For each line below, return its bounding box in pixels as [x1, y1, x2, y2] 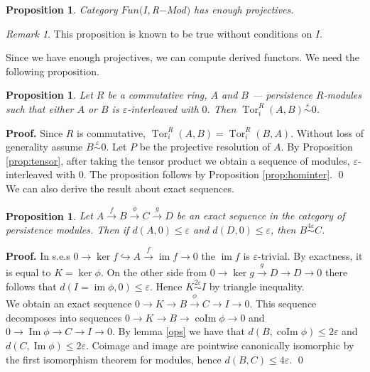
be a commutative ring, [107, 87, 207, 102]
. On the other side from [100, 264, 207, 279]
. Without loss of [290, 125, 364, 140]
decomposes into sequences [6, 310, 122, 324]
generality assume [6, 139, 83, 154]
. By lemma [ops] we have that [111, 324, 245, 339]
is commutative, [77, 125, 146, 140]
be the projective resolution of [139, 139, 271, 154]
